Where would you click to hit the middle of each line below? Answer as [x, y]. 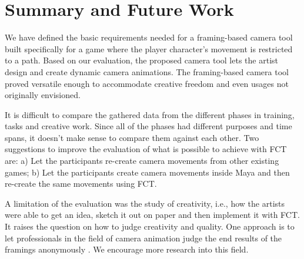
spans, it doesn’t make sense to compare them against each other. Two [132, 137]
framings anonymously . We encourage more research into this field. [127, 249]
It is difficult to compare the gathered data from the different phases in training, [150, 114]
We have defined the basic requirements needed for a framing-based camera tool [149, 37]
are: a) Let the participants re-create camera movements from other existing [142, 161]
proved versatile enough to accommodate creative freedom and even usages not [147, 83]
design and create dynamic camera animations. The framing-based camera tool [147, 71]
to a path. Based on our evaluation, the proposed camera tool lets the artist [141, 60]
